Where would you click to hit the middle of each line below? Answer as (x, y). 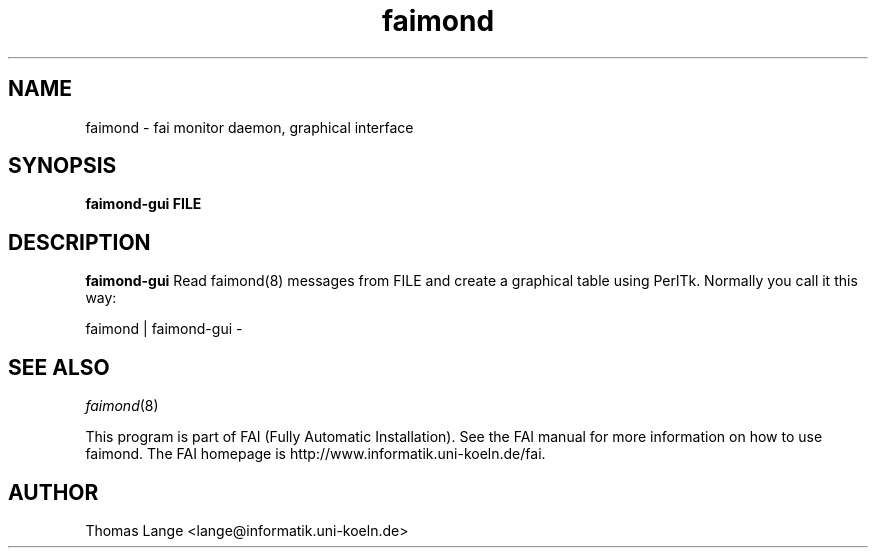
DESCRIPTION (79, 242)
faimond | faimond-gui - (164, 329)
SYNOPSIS (62, 166)
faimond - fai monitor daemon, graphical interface (249, 127)
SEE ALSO (59, 367)
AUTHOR (53, 492)
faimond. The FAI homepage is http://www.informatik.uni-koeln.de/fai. (315, 454)
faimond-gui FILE (143, 204)
